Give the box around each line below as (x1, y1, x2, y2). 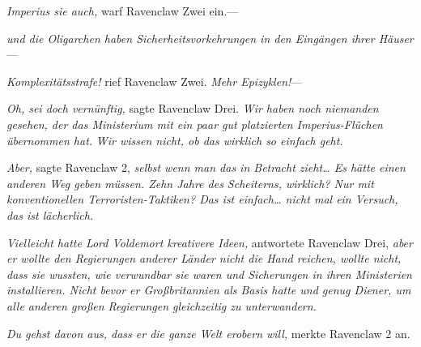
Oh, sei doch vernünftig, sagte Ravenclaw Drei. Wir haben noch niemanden (6, 100, 379, 117)
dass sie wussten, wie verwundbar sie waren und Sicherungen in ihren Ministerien (6, 265, 412, 282)
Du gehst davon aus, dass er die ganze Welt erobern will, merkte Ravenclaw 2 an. (6, 324, 410, 341)
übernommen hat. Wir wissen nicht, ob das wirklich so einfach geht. (6, 131, 343, 148)
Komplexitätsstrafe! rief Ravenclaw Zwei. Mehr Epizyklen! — (6, 72, 303, 89)
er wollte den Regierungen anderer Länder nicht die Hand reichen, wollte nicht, (6, 250, 402, 267)
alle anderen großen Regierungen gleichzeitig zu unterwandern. (6, 297, 317, 314)
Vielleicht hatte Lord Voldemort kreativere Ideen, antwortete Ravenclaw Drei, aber (6, 233, 413, 251)
